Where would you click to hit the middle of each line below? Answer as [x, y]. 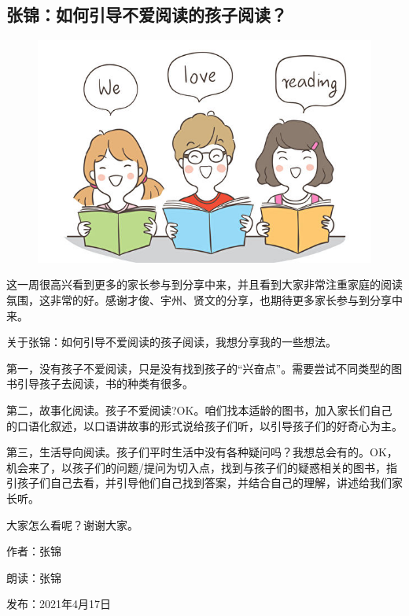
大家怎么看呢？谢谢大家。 [72, 524]
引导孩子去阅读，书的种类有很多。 [105, 384]
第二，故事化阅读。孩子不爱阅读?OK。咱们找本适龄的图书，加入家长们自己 [199, 410]
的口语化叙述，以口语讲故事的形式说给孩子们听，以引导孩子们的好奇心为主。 [204, 425]
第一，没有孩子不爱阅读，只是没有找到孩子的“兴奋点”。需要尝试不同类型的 [199, 368]
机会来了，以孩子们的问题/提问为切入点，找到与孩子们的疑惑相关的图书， [196, 467]
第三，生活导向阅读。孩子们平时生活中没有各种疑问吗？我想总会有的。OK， [202, 452]
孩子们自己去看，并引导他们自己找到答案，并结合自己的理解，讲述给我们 [204, 483]
